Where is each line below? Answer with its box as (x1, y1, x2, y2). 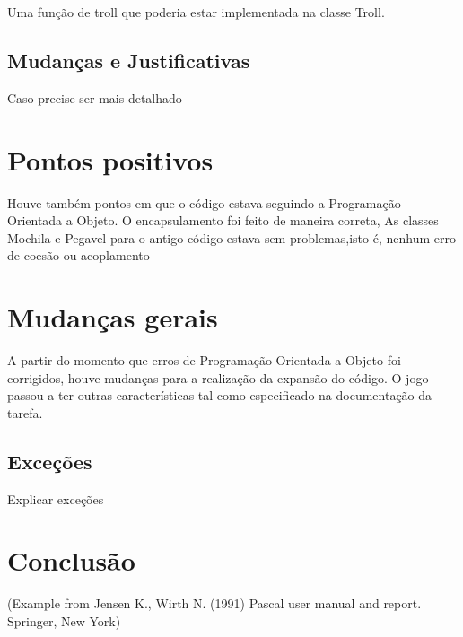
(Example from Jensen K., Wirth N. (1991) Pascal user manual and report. (7, 594, 422, 613)
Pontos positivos (7, 141, 214, 178)
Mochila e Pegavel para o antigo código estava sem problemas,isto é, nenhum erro (7, 228, 456, 247)
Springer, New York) (7, 611, 121, 630)
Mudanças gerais (7, 299, 218, 336)
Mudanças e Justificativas (7, 46, 250, 74)
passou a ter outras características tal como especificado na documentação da (7, 386, 432, 405)
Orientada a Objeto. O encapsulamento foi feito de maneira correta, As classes (7, 211, 439, 230)
